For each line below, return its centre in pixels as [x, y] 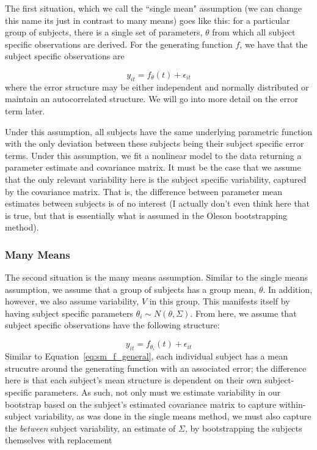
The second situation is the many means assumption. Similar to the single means [157, 277]
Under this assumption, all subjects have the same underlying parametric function [159, 131]
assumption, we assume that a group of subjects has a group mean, [131, 289]
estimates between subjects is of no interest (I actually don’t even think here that [158, 203]
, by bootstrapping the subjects [243, 428]
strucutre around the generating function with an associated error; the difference [156, 368]
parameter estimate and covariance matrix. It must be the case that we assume [153, 167]
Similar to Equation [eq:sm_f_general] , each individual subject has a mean [146, 356]
